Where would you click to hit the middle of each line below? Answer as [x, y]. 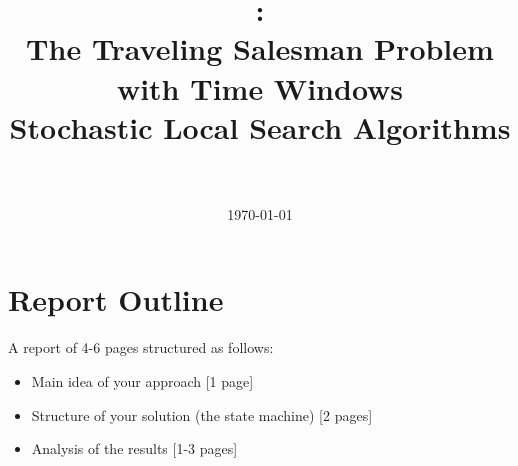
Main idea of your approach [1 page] [142, 381]
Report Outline [116, 299]
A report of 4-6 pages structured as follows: [141, 347]
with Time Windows [260, 87]
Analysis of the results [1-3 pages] [134, 448]
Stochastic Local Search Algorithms [260, 126]
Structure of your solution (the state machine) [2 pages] [202, 414]
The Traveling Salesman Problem [260, 48]
